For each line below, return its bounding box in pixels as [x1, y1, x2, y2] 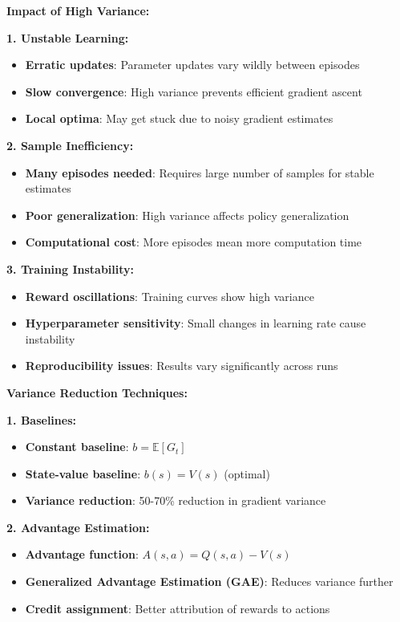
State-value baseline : [25, 465, 141, 482]
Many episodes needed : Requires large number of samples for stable [25, 164, 374, 181]
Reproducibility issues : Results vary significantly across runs [25, 357, 338, 374]
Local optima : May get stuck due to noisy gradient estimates [25, 110, 333, 127]
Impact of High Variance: [6, 2, 150, 18]
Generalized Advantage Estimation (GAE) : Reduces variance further [25, 573, 394, 590]
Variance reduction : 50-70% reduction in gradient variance [25, 492, 326, 509]
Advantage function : [25, 546, 139, 563]
